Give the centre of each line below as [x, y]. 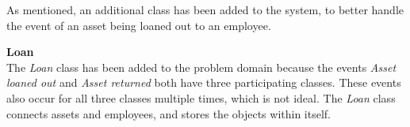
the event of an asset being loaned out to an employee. [139, 25]
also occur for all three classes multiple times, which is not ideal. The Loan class [201, 97]
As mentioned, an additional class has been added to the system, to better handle [205, 9]
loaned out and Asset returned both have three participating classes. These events [204, 82]
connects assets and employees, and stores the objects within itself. [169, 113]
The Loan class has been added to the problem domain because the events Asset [201, 67]
